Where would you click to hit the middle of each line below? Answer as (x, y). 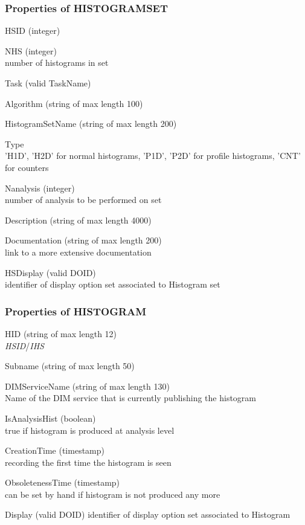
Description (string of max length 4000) (78, 220)
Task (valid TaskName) (48, 83)
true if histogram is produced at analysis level (90, 430)
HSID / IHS (24, 345)
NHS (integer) (31, 50)
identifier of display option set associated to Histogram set (113, 284)
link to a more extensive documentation (78, 252)
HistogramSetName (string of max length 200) (91, 124)
